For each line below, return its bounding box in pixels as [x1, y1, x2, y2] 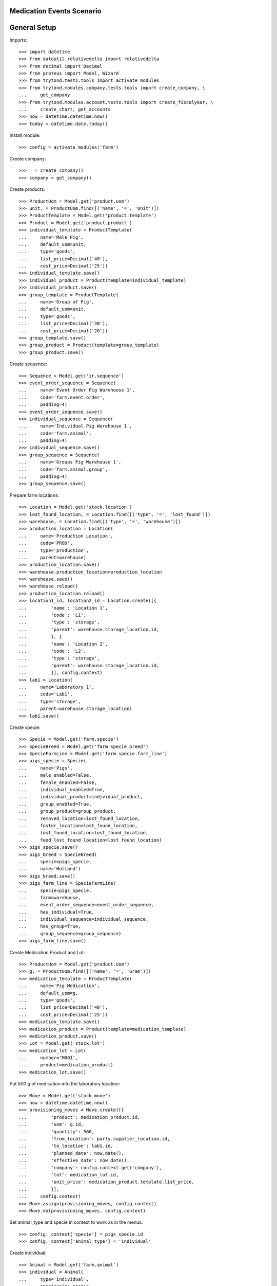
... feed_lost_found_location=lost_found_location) [18, 837, 162, 843]
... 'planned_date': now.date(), [18, 1150, 124, 1156]
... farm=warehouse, [18, 895, 81, 900]
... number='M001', [18, 1055, 78, 1061]
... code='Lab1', [18, 691, 73, 697]
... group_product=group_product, [18, 808, 116, 814]
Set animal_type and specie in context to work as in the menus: [9, 1219, 143, 1225]
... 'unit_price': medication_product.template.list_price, [18, 1179, 194, 1185]
